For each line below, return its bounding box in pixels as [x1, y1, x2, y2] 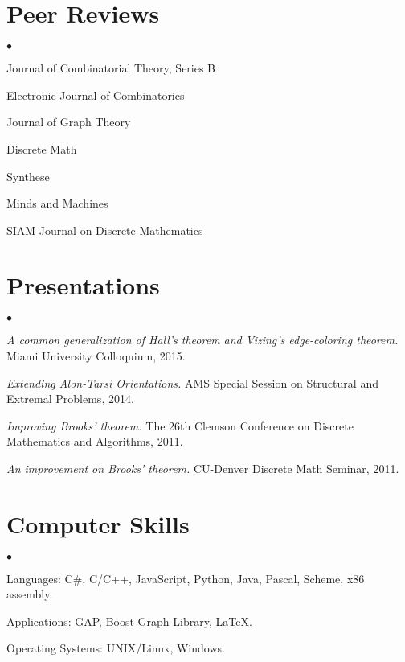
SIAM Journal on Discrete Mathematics [6, 221, 203, 238]
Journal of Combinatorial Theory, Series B [6, 60, 216, 76]
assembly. [6, 586, 53, 602]
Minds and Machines [6, 195, 108, 212]
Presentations [6, 269, 160, 302]
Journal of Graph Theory [6, 113, 131, 130]
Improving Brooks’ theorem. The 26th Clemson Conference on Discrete [6, 417, 354, 434]
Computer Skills [6, 507, 190, 540]
